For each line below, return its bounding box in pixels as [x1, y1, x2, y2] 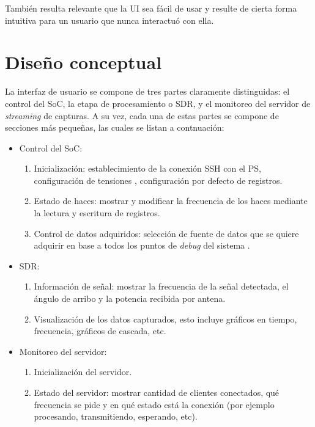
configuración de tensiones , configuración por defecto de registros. [34, 173, 283, 186]
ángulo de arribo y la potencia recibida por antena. [34, 292, 226, 305]
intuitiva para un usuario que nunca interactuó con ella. [5, 13, 214, 26]
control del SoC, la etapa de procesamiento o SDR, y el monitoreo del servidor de [5, 97, 311, 109]
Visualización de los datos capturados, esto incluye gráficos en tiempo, [34, 312, 297, 325]
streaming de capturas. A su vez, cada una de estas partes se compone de [5, 109, 279, 122]
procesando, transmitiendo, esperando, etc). [34, 410, 198, 423]
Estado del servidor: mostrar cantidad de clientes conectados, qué [34, 386, 280, 398]
